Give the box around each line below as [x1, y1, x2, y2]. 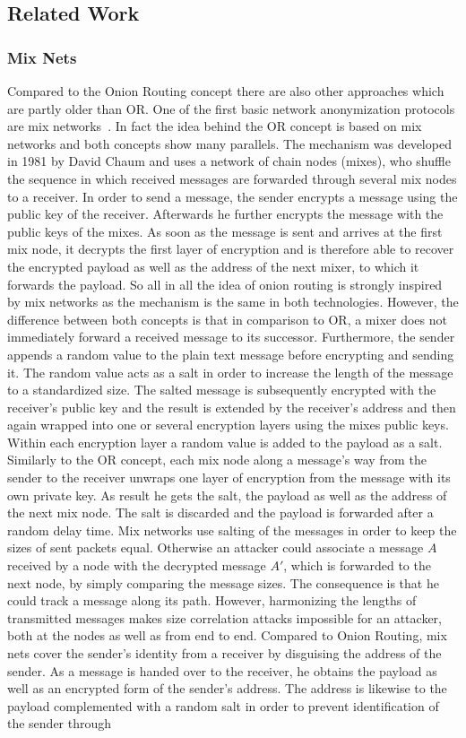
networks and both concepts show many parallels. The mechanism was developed [7, 134, 452, 152]
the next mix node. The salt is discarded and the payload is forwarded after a [7, 503, 434, 522]
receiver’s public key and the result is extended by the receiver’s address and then [7, 397, 456, 416]
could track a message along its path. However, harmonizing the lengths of [7, 591, 417, 610]
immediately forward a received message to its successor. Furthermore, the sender [7, 327, 455, 346]
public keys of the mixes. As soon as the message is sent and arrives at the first [7, 221, 443, 240]
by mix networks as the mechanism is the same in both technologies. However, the [7, 292, 459, 311]
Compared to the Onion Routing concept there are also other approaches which [7, 82, 444, 100]
